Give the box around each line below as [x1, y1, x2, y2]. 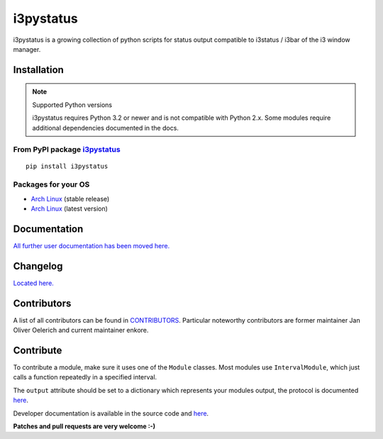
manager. [13, 45, 41, 53]
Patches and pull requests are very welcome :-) [13, 422, 156, 430]
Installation [13, 64, 64, 76]
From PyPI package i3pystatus [13, 145, 121, 155]
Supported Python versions [32, 100, 113, 109]
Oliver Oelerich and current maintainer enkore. [13, 326, 149, 335]
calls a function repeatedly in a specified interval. [13, 373, 157, 382]
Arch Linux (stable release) [30, 194, 110, 203]
